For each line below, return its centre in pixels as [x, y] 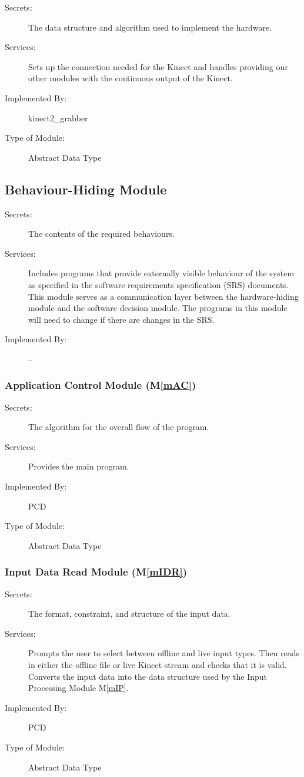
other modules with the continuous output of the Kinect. [131, 78]
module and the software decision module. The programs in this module [158, 308]
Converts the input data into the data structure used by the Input [148, 676]
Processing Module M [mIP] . [78, 688]
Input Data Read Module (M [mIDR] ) [96, 572]
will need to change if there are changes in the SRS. [121, 319]
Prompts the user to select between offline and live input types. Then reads [164, 653]
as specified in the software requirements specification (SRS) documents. [158, 284]
